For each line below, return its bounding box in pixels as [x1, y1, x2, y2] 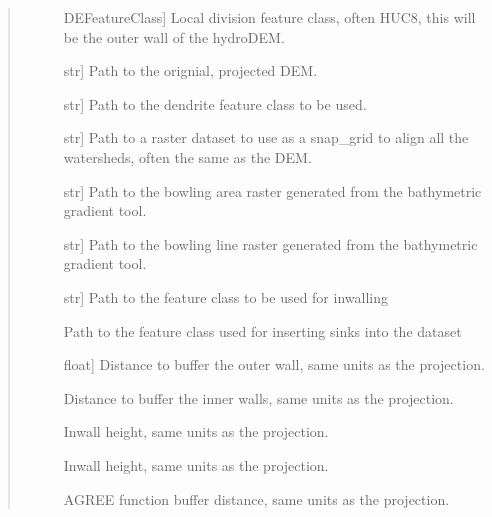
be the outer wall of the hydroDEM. [63, 26, 285, 47]
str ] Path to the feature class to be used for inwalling [63, 286, 388, 307]
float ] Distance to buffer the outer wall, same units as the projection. [63, 354, 485, 375]
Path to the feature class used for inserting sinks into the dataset [63, 320, 462, 341]
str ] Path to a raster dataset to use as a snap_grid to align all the [63, 127, 469, 148]
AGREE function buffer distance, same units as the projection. [63, 488, 450, 509]
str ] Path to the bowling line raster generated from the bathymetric [63, 233, 478, 254]
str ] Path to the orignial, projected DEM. [63, 60, 318, 81]
